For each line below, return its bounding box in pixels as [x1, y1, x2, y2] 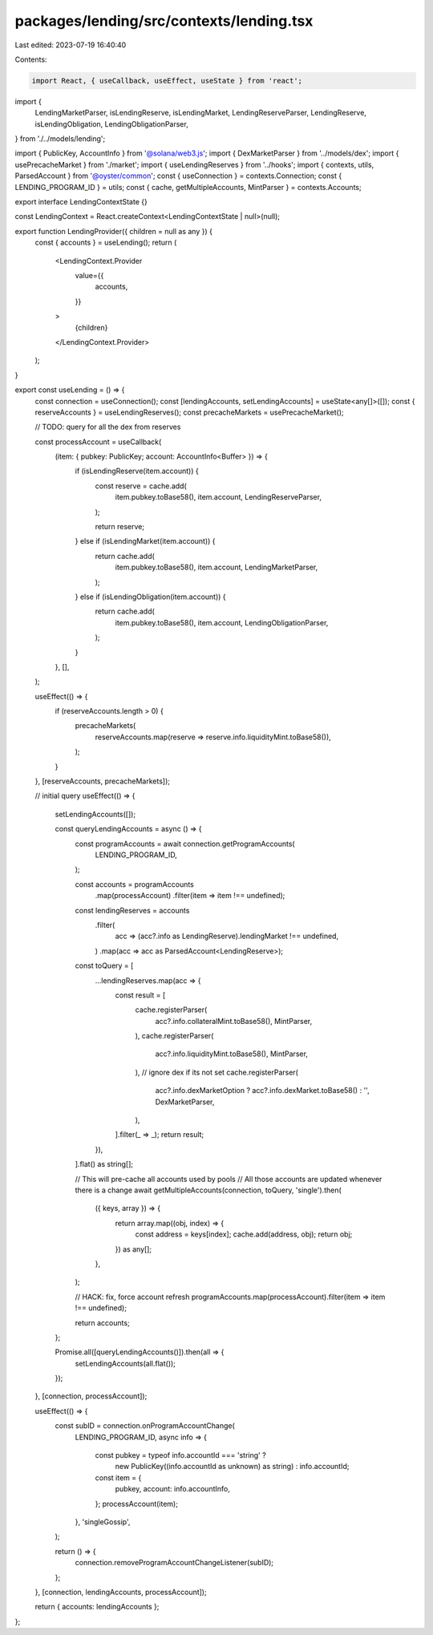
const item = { [95, 1472, 142, 1483]
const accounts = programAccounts [75, 879, 194, 889]
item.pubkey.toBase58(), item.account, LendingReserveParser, [115, 492, 322, 502]
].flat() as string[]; [75, 1159, 134, 1169]
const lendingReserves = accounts [75, 905, 190, 915]
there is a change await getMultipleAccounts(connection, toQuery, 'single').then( [75, 1185, 342, 1195]
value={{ [75, 270, 104, 280]
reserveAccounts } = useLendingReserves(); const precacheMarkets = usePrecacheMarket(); [34, 407, 344, 417]
